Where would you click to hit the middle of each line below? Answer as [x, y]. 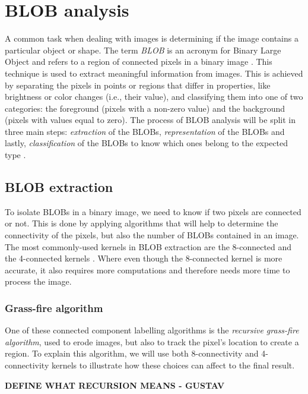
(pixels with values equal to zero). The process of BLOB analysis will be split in [150, 120]
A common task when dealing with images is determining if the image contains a [152, 38]
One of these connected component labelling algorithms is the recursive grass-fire [152, 330]
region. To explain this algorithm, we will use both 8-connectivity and [132, 353]
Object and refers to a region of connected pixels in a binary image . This [139, 62]
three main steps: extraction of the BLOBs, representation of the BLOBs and [145, 131]
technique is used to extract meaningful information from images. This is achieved [154, 73]
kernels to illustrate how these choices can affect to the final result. [173, 365]
